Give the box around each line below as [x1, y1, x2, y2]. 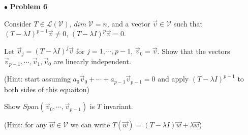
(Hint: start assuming [4, 73, 71, 84]
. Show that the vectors [157, 45, 230, 56]
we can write [70, 119, 110, 130]
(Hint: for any [4, 119, 47, 130]
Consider [4, 18, 32, 29]
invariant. [103, 101, 133, 112]
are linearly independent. [53, 56, 131, 66]
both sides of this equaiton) [4, 84, 89, 94]
